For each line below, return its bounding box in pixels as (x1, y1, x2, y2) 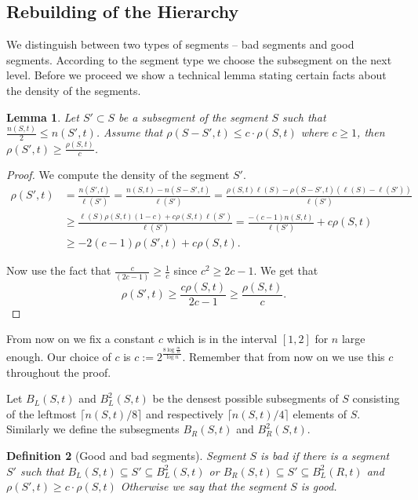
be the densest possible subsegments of (152, 390, 339, 407)
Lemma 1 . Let (6, 108, 79, 125)
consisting (352, 390, 400, 407)
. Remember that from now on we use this (182, 349, 385, 364)
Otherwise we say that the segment (120, 478, 287, 495)
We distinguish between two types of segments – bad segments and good (6, 36, 354, 53)
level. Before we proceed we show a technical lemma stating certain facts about (6, 67, 387, 83)
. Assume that (96, 124, 163, 141)
